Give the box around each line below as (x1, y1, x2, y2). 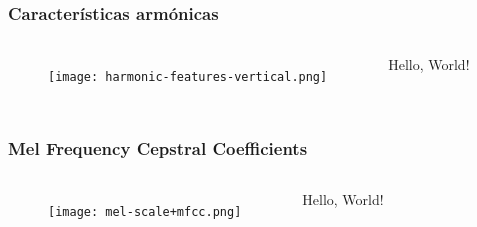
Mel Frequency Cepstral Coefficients (8, 135, 308, 160)
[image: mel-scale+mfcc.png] (48, 205, 242, 220)
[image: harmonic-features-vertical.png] (48, 70, 328, 85)
